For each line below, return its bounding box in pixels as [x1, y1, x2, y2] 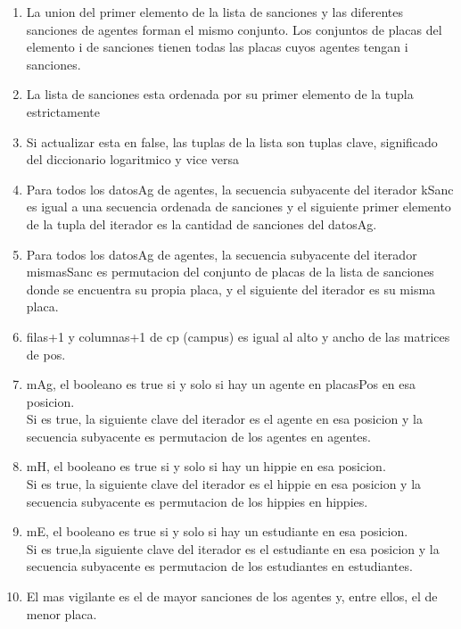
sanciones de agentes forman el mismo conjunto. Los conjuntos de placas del [26, 20, 442, 38]
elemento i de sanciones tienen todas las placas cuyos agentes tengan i [26, 37, 408, 56]
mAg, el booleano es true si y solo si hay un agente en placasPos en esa [26, 375, 416, 393]
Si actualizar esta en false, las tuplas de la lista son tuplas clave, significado [26, 132, 438, 151]
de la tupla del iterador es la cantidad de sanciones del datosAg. [26, 214, 377, 233]
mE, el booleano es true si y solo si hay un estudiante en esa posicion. [26, 522, 408, 541]
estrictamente [26, 102, 100, 120]
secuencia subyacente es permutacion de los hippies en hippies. [26, 492, 368, 510]
